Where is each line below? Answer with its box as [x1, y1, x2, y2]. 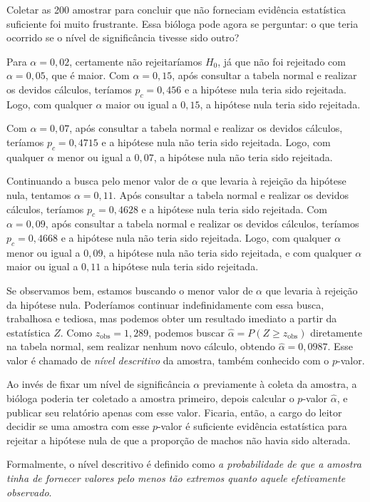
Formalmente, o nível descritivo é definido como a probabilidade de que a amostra [6, 456, 361, 471]
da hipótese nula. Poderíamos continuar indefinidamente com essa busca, [6, 297, 324, 312]
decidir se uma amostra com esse [6, 419, 150, 434]
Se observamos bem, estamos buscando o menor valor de [6, 282, 253, 297]
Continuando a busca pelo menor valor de [6, 173, 189, 188]
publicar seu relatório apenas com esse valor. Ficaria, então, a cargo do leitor [6, 404, 342, 419]
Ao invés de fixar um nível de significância [6, 376, 190, 391]
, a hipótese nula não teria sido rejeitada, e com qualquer [103, 245, 352, 260]
